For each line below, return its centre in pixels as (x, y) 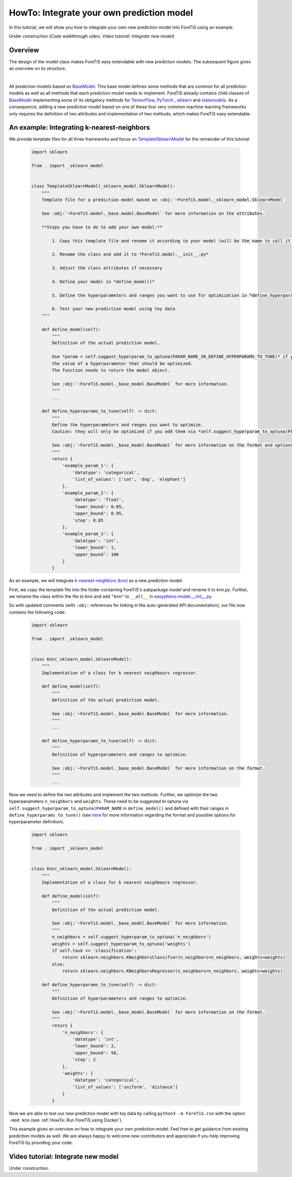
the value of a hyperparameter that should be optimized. (122, 363)
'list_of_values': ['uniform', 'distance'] (125, 1087)
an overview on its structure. (38, 69)
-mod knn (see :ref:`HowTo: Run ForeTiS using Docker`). (66, 1120)
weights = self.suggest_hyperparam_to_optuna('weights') (121, 944)
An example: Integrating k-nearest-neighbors (80, 127)
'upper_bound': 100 (96, 554)
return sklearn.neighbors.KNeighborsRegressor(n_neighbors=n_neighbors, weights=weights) (173, 971)
